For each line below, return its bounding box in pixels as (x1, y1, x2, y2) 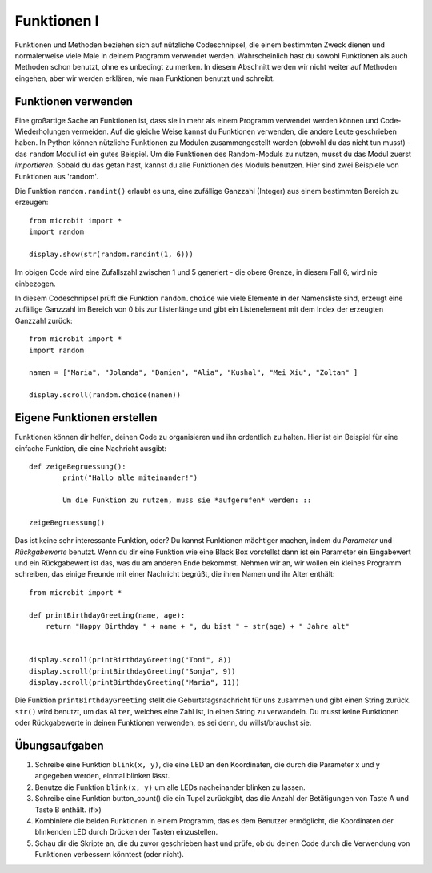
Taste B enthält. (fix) (34, 805, 102, 815)
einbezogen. (14, 279, 56, 288)
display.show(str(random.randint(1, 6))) (29, 249, 194, 259)
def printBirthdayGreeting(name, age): (29, 610, 186, 620)
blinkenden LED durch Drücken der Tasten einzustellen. (34, 827, 218, 837)
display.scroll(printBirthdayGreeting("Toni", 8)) (29, 655, 232, 665)
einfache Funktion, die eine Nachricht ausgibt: (14, 443, 167, 453)
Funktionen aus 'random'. (14, 171, 99, 181)
